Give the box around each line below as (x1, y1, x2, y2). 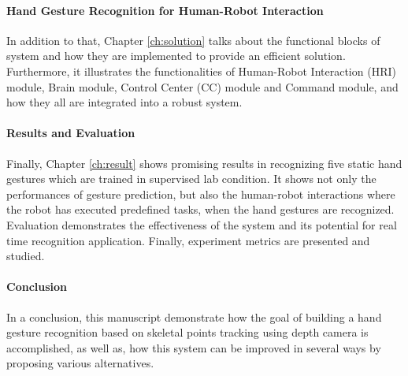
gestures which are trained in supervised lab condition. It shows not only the (6, 170, 376, 187)
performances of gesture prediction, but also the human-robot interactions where (6, 185, 395, 202)
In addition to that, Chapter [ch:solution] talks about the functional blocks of (6, 32, 380, 48)
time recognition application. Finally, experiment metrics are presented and (6, 232, 370, 248)
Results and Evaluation (6, 125, 135, 141)
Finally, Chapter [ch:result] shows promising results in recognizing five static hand (6, 154, 402, 171)
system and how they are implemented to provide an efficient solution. (6, 47, 346, 64)
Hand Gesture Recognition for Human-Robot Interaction (6, 2, 324, 18)
